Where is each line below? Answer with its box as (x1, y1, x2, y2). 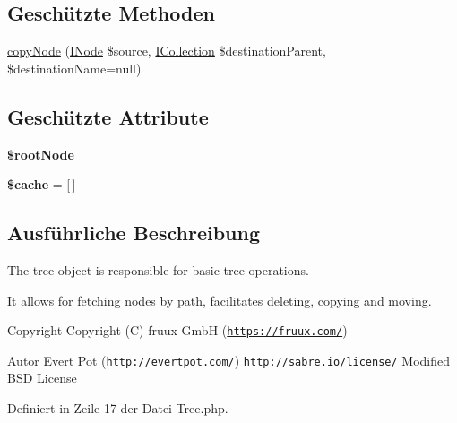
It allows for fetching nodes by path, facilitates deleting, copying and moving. (7, 290, 432, 309)
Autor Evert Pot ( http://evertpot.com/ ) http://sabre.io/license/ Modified (7, 350, 451, 369)
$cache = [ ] (7, 175, 76, 194)
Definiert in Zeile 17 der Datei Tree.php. (7, 399, 228, 418)
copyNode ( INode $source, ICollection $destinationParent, (7, 41, 326, 60)
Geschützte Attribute (7, 102, 209, 130)
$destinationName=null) (7, 58, 142, 77)
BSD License (7, 368, 77, 387)
